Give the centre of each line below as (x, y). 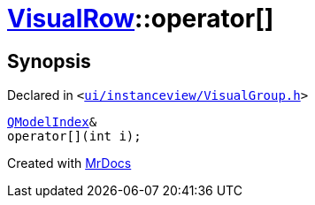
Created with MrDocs (69, 163)
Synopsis (49, 61)
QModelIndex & (52, 122)
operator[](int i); (74, 137)
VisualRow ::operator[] (141, 19)
